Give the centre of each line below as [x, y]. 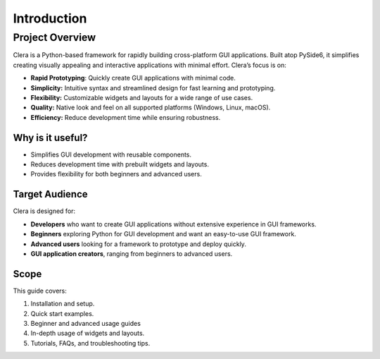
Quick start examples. [62, 313]
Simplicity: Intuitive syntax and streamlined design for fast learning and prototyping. [153, 87]
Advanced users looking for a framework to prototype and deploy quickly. [138, 244]
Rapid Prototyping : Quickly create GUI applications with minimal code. [133, 78]
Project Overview [55, 37]
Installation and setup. [63, 304]
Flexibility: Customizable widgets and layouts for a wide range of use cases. [142, 97]
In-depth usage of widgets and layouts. [88, 333]
